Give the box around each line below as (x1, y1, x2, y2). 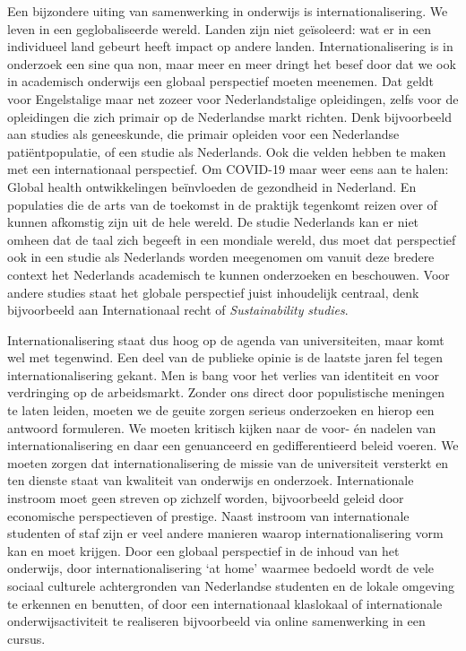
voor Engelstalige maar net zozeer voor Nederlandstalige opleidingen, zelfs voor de (7, 89, 459, 108)
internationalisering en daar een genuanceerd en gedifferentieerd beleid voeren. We (7, 436, 459, 455)
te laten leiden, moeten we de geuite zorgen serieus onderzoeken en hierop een (7, 401, 435, 420)
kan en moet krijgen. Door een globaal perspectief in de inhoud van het (7, 541, 400, 560)
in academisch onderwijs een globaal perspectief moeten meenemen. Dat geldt (7, 72, 435, 91)
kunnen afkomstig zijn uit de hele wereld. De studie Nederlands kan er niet (7, 213, 419, 231)
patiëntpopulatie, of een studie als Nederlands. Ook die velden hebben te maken (7, 142, 446, 161)
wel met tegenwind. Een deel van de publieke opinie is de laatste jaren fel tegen (7, 348, 444, 367)
